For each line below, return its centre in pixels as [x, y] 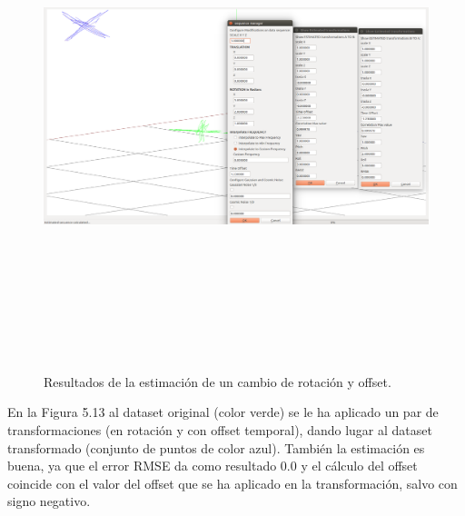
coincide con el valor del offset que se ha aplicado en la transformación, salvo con [232, 483]
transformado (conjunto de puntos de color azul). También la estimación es [216, 447]
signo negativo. [49, 501]
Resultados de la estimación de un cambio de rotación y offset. [218, 381]
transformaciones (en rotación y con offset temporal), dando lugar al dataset [220, 429]
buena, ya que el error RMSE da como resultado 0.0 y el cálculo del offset [213, 466]
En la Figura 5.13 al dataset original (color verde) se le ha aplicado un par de [223, 412]
